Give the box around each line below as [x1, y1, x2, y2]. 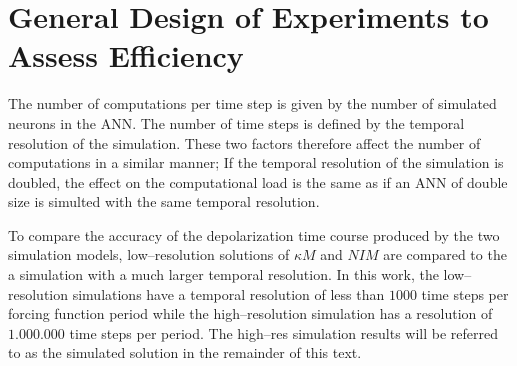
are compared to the [383, 244, 507, 265]
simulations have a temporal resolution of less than [72, 283, 385, 304]
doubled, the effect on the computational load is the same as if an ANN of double [8, 171, 508, 192]
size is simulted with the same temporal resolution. [8, 191, 320, 212]
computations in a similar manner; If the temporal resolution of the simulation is [8, 152, 504, 173]
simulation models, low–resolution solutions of [8, 244, 290, 265]
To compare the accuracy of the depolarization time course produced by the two [8, 224, 500, 245]
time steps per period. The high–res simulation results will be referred [69, 322, 498, 343]
